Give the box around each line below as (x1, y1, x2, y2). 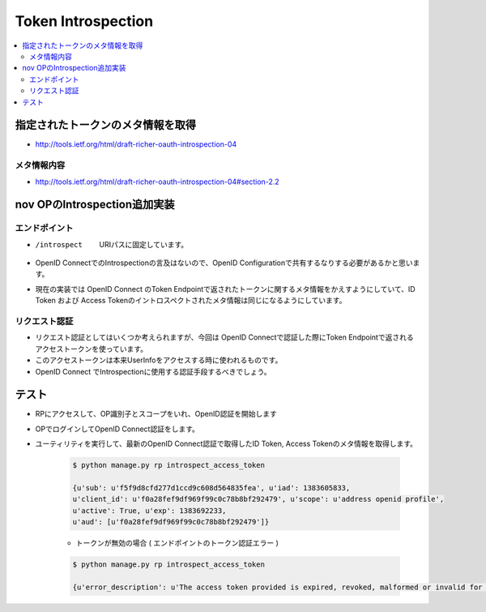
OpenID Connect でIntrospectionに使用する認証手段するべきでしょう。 (35, 366, 271, 376)
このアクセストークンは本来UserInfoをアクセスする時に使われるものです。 (35, 355, 283, 365)
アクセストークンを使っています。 (35, 344, 148, 353)
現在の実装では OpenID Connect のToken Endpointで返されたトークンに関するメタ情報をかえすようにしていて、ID (35, 284, 416, 293)
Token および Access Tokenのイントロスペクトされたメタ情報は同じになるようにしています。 (35, 296, 347, 306)
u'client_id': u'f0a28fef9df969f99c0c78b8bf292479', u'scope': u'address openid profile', (72, 494, 445, 504)
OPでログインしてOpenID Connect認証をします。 (35, 424, 200, 434)
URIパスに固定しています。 (99, 239, 189, 249)
